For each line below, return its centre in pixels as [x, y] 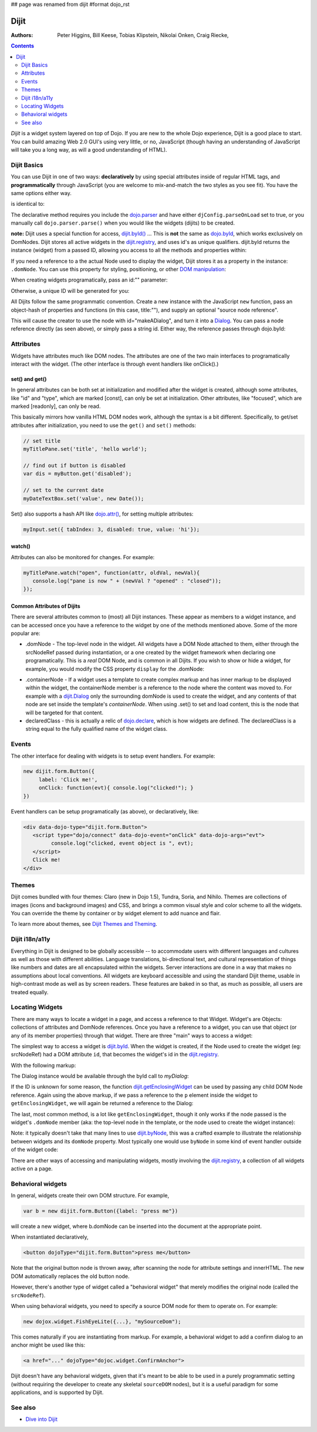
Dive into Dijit [42, 1419]
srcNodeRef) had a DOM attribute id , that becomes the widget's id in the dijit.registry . [115, 1055]
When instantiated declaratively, [50, 1237]
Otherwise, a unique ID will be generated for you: [70, 290]
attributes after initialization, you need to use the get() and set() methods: [104, 425]
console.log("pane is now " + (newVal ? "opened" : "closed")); [127, 581]
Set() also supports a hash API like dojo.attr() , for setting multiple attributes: [102, 514]
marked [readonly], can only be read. [56, 406]
